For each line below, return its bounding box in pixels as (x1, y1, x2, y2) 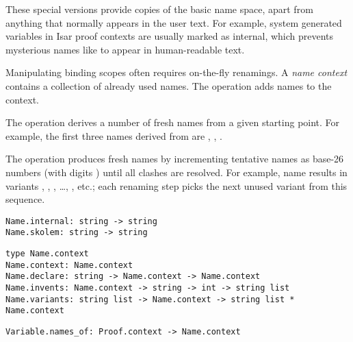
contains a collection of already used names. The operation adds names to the (5, 78, 332, 93)
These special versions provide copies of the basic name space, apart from (5, 2, 313, 16)
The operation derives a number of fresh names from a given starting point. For (5, 115, 340, 130)
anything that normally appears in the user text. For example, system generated (5, 15, 342, 29)
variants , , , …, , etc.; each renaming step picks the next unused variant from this (5, 178, 348, 193)
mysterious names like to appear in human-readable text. (5, 42, 245, 56)
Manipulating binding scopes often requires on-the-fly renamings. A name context (5, 65, 348, 80)
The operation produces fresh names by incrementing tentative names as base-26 (5, 151, 344, 166)
